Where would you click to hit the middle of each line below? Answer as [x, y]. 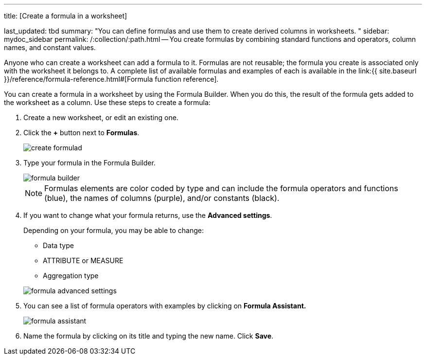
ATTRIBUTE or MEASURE [83, 260]
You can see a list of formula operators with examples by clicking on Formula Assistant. [165, 306]
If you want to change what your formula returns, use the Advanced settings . [148, 215]
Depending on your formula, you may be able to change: [114, 230]
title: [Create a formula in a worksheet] [66, 16]
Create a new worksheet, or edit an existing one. [101, 117]
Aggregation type [71, 276]
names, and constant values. [50, 47]
